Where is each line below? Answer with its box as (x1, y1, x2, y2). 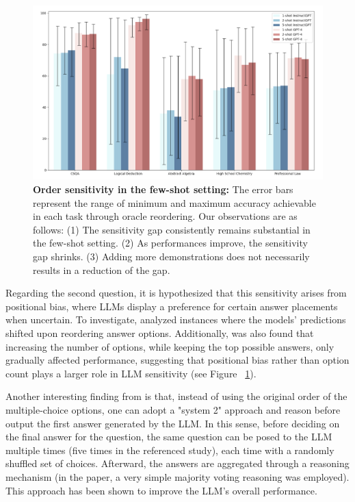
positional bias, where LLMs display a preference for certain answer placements (5, 299, 338, 313)
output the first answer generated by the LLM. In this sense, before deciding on (5, 416, 340, 430)
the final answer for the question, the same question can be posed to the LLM (5, 429, 332, 444)
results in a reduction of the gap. (33, 262, 170, 277)
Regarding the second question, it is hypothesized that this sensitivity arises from (5, 286, 347, 300)
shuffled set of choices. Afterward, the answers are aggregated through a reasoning (5, 456, 350, 470)
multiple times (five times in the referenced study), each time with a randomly (5, 442, 334, 457)
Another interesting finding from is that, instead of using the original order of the (5, 389, 347, 403)
